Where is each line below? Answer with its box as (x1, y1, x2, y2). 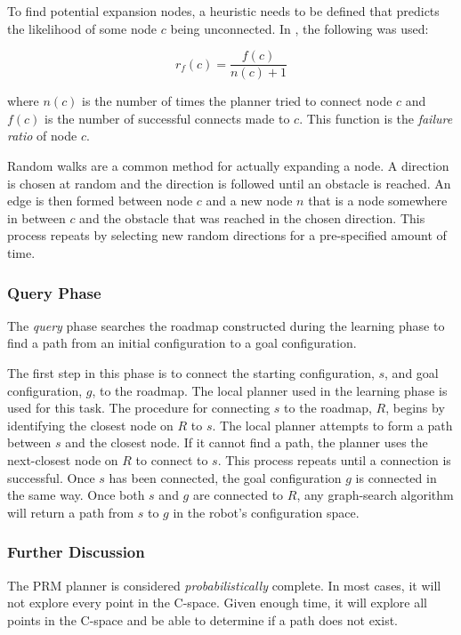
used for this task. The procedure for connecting (7, 398, 271, 417)
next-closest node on (7, 450, 118, 469)
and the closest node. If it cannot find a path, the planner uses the (65, 433, 428, 452)
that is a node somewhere (308, 191, 448, 210)
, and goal (384, 364, 439, 382)
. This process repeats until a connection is (217, 450, 451, 469)
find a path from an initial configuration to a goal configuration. (7, 334, 357, 352)
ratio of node (7, 126, 77, 145)
